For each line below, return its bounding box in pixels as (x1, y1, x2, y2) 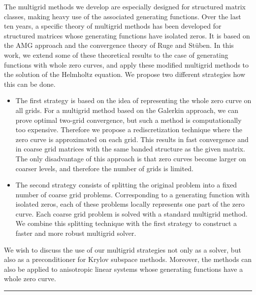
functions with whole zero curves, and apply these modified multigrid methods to (4, 59, 249, 70)
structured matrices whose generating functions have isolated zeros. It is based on (4, 30, 250, 40)
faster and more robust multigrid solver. (15, 228, 136, 238)
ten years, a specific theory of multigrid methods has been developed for (4, 21, 222, 31)
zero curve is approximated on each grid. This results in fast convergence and (15, 134, 249, 144)
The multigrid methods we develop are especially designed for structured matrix (4, 1, 246, 11)
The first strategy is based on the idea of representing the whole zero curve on (15, 95, 252, 106)
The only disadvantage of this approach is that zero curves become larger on (15, 153, 246, 163)
